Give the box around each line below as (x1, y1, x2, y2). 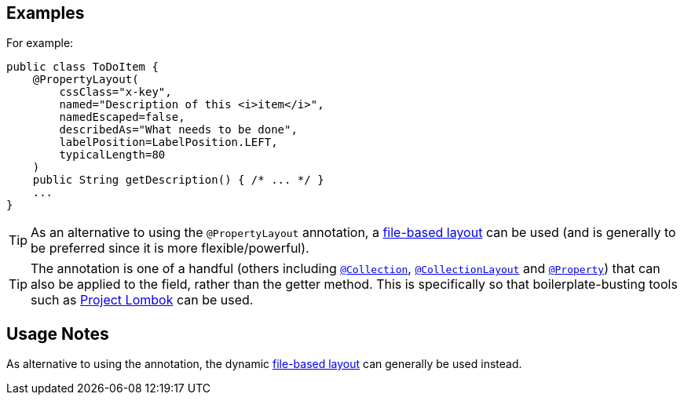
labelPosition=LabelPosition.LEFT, (59, 136, 278, 149)
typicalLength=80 (59, 148, 166, 162)
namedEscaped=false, (59, 111, 185, 124)
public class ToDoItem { (6, 60, 159, 74)
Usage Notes (6, 323, 109, 344)
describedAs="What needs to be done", (59, 123, 298, 137)
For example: (6, 36, 74, 50)
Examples (6, 3, 85, 23)
